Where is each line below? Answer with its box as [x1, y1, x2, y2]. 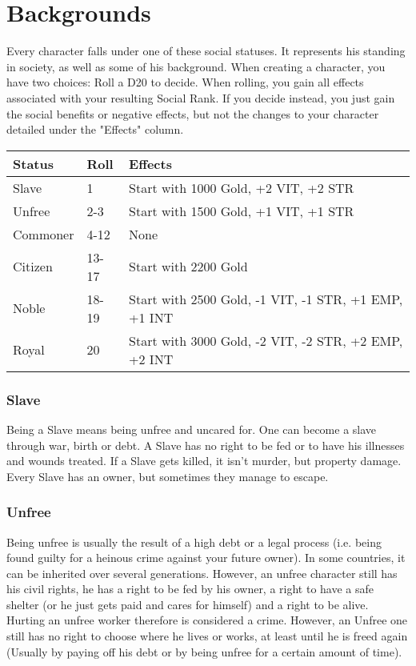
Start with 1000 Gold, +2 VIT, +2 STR [129, 178, 354, 197]
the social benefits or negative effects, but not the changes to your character [6, 105, 379, 122]
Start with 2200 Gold [129, 257, 248, 276]
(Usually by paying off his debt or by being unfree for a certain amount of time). [6, 643, 402, 660]
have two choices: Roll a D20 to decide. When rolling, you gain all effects [6, 74, 364, 90]
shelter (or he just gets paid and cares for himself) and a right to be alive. [6, 596, 369, 612]
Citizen [13, 257, 53, 276]
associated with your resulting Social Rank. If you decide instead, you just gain [6, 89, 395, 106]
